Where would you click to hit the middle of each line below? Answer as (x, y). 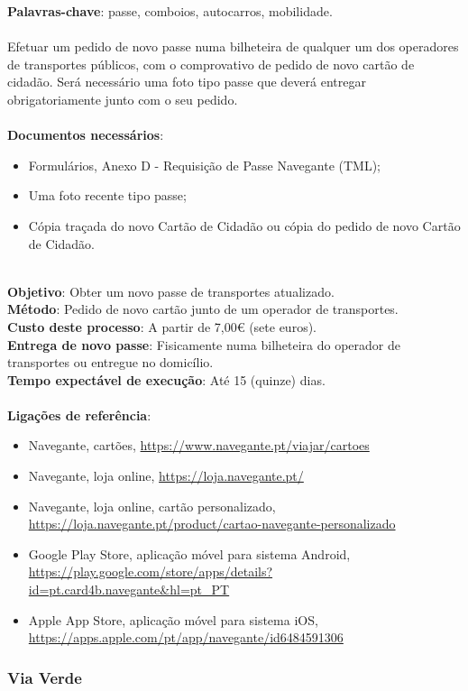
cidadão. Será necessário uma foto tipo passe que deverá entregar (187, 82)
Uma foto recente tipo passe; (107, 195)
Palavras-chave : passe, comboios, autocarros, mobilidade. (170, 11)
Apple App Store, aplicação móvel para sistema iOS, (173, 619)
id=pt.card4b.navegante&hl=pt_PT (129, 590)
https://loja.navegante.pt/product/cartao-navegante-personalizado (212, 524)
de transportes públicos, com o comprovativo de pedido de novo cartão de (211, 64)
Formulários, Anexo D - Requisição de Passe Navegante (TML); (205, 165)
